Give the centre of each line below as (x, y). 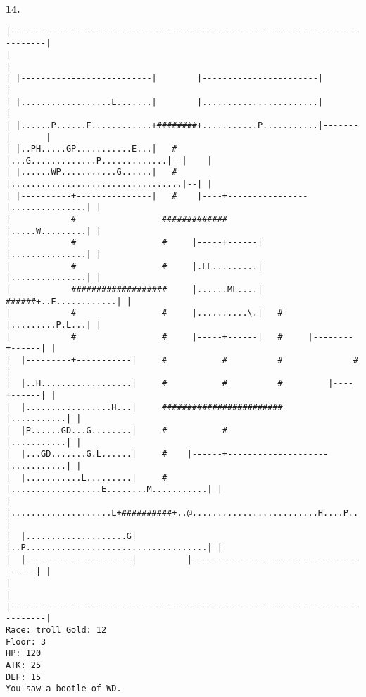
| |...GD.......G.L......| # (87, 454)
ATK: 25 (24, 666)
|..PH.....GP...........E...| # (96, 149)
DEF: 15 (24, 677)
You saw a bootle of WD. (64, 689)
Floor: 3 (26, 642)
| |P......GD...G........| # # (116, 430)
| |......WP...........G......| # (91, 172)
